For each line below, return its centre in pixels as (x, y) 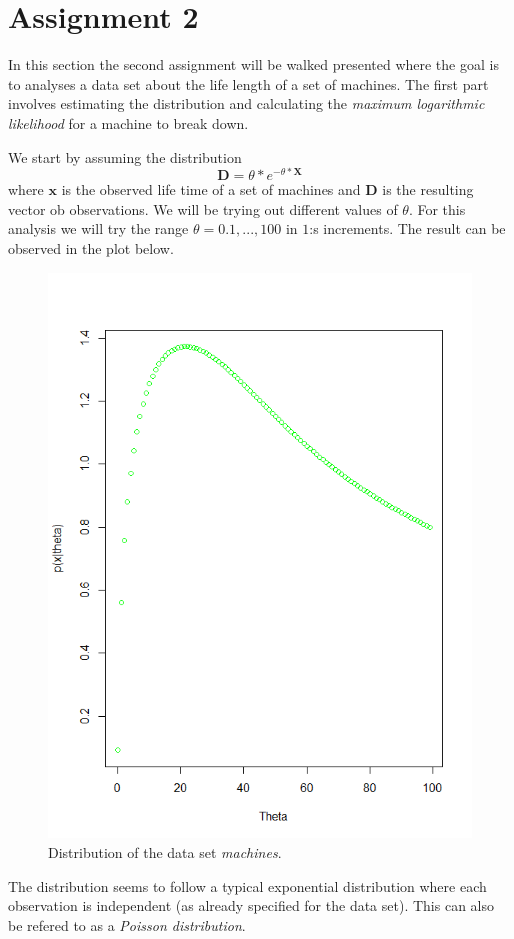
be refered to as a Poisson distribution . (127, 924)
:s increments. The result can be (407, 228)
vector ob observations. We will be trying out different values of (203, 208)
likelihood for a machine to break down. (128, 122)
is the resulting (428, 189)
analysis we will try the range (98, 228)
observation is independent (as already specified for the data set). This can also (251, 905)
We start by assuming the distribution (125, 156)
